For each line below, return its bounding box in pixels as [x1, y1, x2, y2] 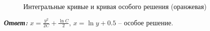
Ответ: [4, 17, 28, 27]
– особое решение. [118, 17, 174, 27]
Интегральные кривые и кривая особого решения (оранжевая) [23, 1, 207, 11]
